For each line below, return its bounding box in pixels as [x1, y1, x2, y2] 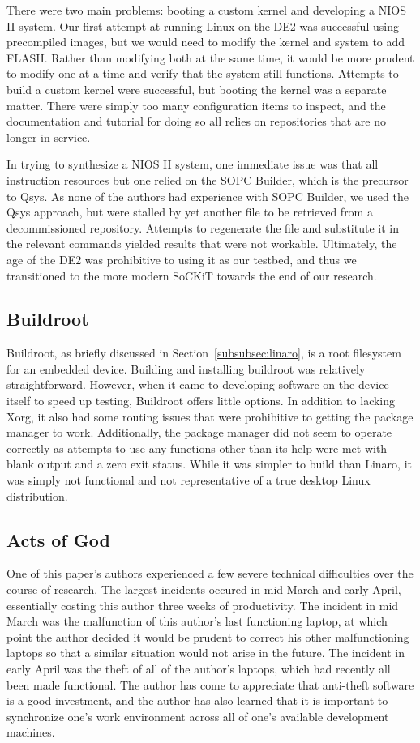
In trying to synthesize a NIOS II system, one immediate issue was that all [6, 156, 379, 173]
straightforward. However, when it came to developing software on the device [6, 376, 389, 393]
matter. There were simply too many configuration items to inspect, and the [6, 96, 386, 113]
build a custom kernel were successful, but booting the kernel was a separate [6, 80, 387, 97]
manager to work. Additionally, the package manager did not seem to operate [6, 424, 392, 441]
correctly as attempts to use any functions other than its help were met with [6, 439, 388, 456]
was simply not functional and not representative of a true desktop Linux [6, 472, 371, 489]
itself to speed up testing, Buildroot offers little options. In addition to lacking [6, 392, 396, 409]
